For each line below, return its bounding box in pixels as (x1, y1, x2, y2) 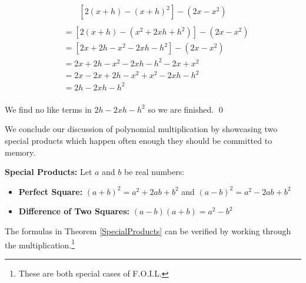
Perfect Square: (18, 185, 83, 197)
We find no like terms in (5, 103, 92, 115)
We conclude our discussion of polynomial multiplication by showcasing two (5, 123, 278, 135)
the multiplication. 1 (5, 237, 75, 251)
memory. (5, 146, 36, 158)
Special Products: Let (5, 166, 92, 178)
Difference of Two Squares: (18, 205, 130, 217)
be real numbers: (124, 166, 185, 178)
